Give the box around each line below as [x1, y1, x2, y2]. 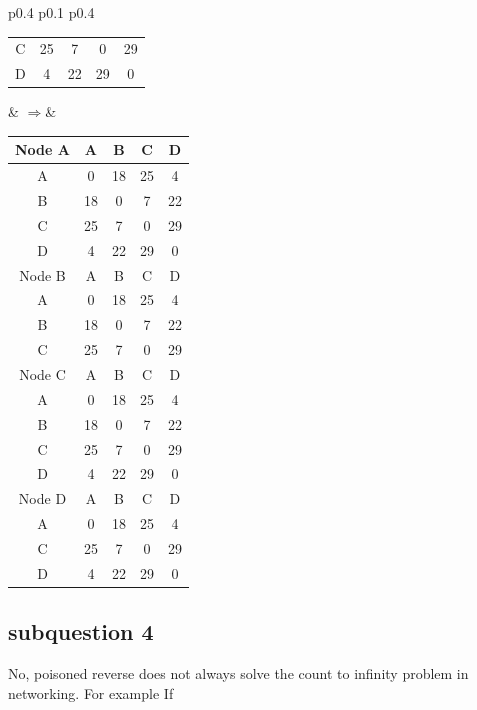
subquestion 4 [8, 616, 154, 647]
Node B [19, 264, 66, 285]
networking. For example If [8, 682, 174, 703]
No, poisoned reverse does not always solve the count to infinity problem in [8, 663, 469, 684]
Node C [19, 363, 66, 384]
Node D [18, 488, 67, 509]
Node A [15, 139, 70, 160]
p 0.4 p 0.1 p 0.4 [8, 2, 95, 22]
